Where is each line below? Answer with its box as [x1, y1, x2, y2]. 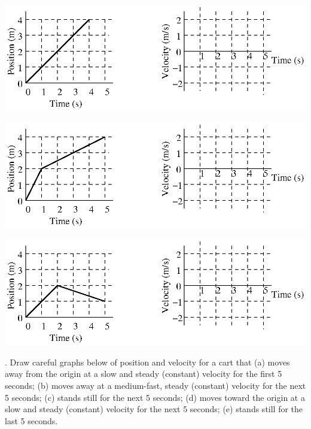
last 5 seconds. [5, 414, 58, 427]
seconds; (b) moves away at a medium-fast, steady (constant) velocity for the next [5, 379, 306, 391]
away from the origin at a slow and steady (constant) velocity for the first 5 [5, 367, 282, 380]
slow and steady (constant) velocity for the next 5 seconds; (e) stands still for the [5, 403, 303, 415]
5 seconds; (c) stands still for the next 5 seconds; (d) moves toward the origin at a [5, 391, 305, 403]
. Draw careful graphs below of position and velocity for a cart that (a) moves [5, 355, 290, 368]
